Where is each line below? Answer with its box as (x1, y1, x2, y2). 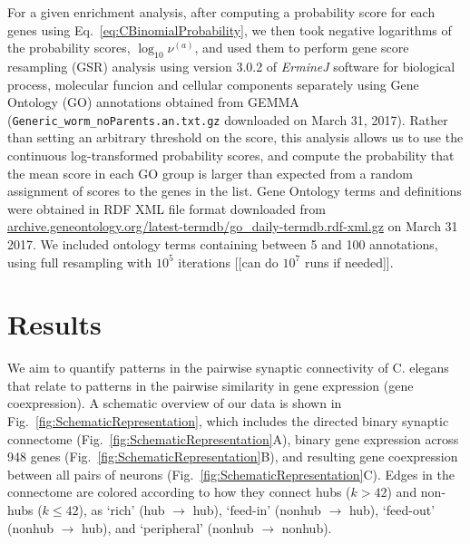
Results (7, 306, 102, 343)
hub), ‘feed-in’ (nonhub (192, 500, 321, 520)
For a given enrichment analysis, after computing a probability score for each (7, 3, 436, 21)
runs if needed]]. (304, 252, 394, 271)
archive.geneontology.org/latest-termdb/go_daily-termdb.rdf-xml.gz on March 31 (7, 217, 458, 236)
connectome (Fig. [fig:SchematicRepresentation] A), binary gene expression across (7, 429, 459, 448)
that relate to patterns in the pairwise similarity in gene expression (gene (7, 375, 414, 394)
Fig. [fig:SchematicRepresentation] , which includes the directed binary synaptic (7, 412, 449, 431)
